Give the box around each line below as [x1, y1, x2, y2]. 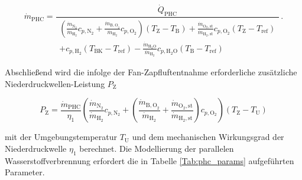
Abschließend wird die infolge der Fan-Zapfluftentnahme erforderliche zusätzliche [5, 65, 297, 78]
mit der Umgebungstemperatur [5, 131, 117, 143]
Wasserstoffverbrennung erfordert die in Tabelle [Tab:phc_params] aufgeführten [5, 154, 294, 166]
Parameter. [5, 166, 45, 178]
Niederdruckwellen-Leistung [5, 77, 105, 89]
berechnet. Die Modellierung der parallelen [79, 142, 234, 154]
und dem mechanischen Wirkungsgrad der [132, 131, 284, 143]
